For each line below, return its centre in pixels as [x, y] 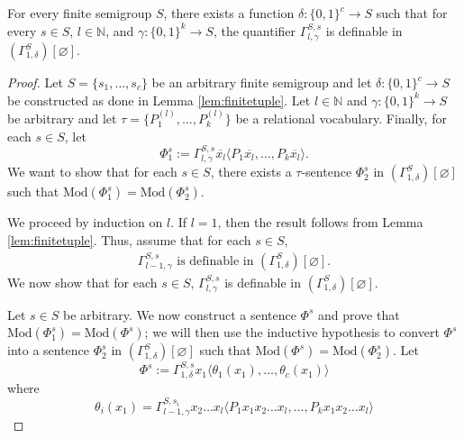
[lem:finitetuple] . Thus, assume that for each [129, 240]
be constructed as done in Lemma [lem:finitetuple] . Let [159, 100]
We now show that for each [82, 282]
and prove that [359, 314]
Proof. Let [35, 82]
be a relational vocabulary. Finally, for [341, 119]
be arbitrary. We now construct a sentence [180, 314]
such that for [412, 13]
